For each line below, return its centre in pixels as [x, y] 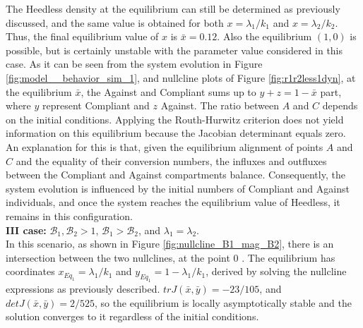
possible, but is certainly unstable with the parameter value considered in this [174, 50]
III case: [26, 230]
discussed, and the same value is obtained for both [115, 22]
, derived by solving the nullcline [276, 271]
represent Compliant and [96, 105]
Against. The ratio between [220, 105]
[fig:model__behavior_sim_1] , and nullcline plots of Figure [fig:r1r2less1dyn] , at [181, 77]
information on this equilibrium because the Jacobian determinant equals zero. [176, 133]
